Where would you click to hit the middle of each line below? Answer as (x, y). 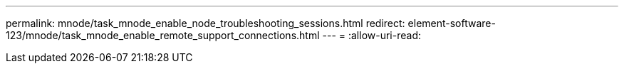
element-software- (452, 23)
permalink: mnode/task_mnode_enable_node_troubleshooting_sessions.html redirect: (206, 23)
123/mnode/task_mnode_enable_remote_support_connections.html (163, 35)
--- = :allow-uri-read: (372, 35)
